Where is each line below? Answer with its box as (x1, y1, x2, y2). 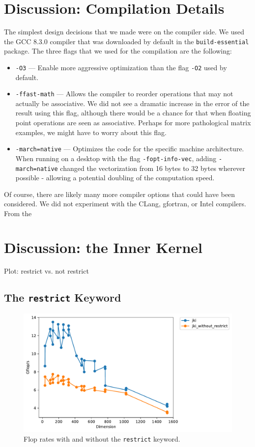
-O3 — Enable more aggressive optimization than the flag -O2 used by (15, 62, 227, 72)
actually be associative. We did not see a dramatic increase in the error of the (15, 98, 250, 108)
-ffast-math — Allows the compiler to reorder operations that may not (15, 88, 233, 99)
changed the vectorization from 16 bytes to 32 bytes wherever (60, 163, 246, 173)
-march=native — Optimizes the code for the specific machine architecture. (15, 143, 244, 154)
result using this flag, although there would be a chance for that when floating (15, 108, 251, 118)
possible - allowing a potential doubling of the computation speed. (15, 172, 215, 183)
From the (4, 208, 32, 218)
